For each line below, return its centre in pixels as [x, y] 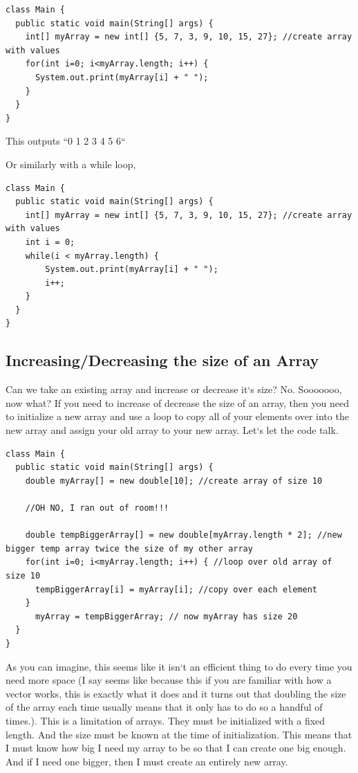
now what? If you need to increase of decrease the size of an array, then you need [177, 402]
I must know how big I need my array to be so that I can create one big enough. [176, 748]
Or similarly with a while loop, [71, 164]
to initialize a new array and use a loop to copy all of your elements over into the [177, 416]
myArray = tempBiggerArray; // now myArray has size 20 [166, 616]
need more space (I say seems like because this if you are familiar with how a [169, 680]
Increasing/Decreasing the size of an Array [162, 360]
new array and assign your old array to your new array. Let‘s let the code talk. [172, 430]
